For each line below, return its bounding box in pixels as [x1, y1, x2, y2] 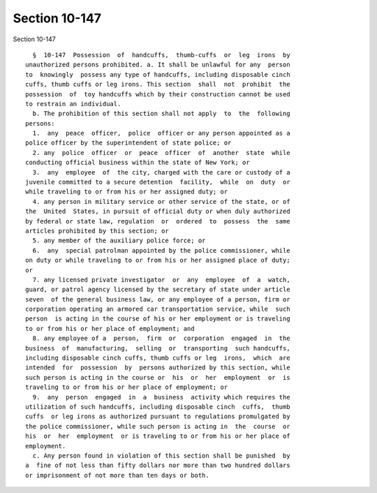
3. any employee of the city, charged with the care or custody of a [32, 168, 290, 176]
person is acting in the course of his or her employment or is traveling [25, 315, 290, 323]
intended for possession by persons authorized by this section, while [25, 364, 290, 371]
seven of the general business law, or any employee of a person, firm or [25, 295, 290, 303]
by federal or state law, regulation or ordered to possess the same [25, 217, 290, 225]
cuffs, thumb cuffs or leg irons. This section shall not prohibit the [25, 80, 290, 89]
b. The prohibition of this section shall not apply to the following [32, 110, 290, 118]
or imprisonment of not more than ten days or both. [25, 471, 209, 479]
